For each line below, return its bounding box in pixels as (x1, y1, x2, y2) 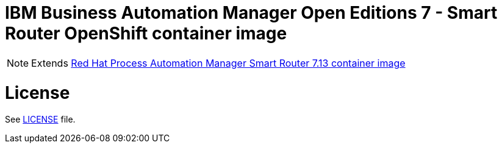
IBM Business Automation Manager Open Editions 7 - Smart (5, 2, 498, 23)
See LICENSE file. (5, 114, 76, 125)
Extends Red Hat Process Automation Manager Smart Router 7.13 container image (31, 56, 406, 69)
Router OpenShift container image (5, 23, 287, 44)
